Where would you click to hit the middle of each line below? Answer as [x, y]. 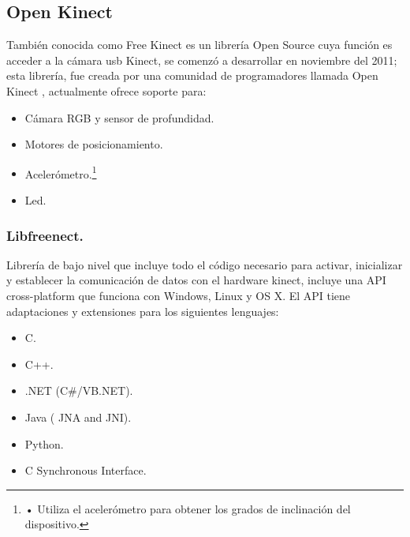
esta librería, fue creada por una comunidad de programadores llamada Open [192, 75]
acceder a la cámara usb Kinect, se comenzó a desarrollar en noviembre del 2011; [202, 60]
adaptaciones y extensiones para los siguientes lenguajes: [143, 311]
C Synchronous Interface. [86, 470]
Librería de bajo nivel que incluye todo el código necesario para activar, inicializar [205, 264]
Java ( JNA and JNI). [78, 417]
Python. [44, 443]
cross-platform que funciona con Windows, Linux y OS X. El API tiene [179, 296]
